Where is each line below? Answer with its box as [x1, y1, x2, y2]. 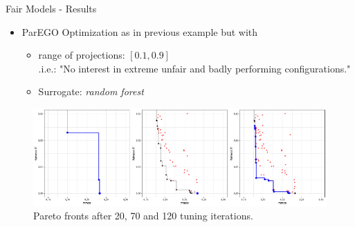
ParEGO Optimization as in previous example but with [21, 24, 258, 39]
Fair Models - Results [6, 1, 97, 15]
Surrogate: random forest [38, 84, 144, 99]
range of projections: [38, 48, 125, 62]
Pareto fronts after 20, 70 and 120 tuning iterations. [33, 208, 253, 223]
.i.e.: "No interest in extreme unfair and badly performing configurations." [38, 61, 351, 75]
